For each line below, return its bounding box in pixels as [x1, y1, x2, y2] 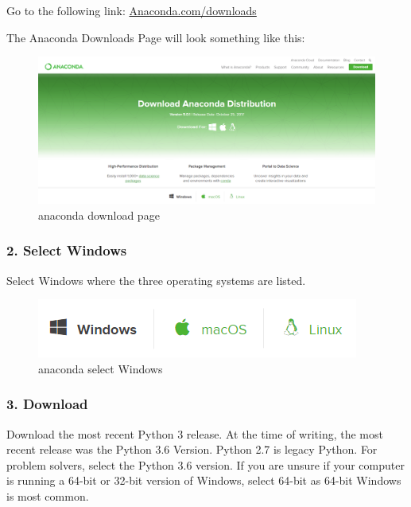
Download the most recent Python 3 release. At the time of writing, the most [6, 425, 383, 442]
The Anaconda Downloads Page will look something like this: [6, 29, 305, 45]
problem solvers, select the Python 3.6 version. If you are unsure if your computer [6, 456, 405, 473]
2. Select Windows [6, 240, 127, 260]
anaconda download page [38, 206, 160, 223]
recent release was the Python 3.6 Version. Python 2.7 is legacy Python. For [6, 441, 378, 458]
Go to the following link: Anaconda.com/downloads [6, 2, 257, 18]
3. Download [6, 394, 88, 414]
